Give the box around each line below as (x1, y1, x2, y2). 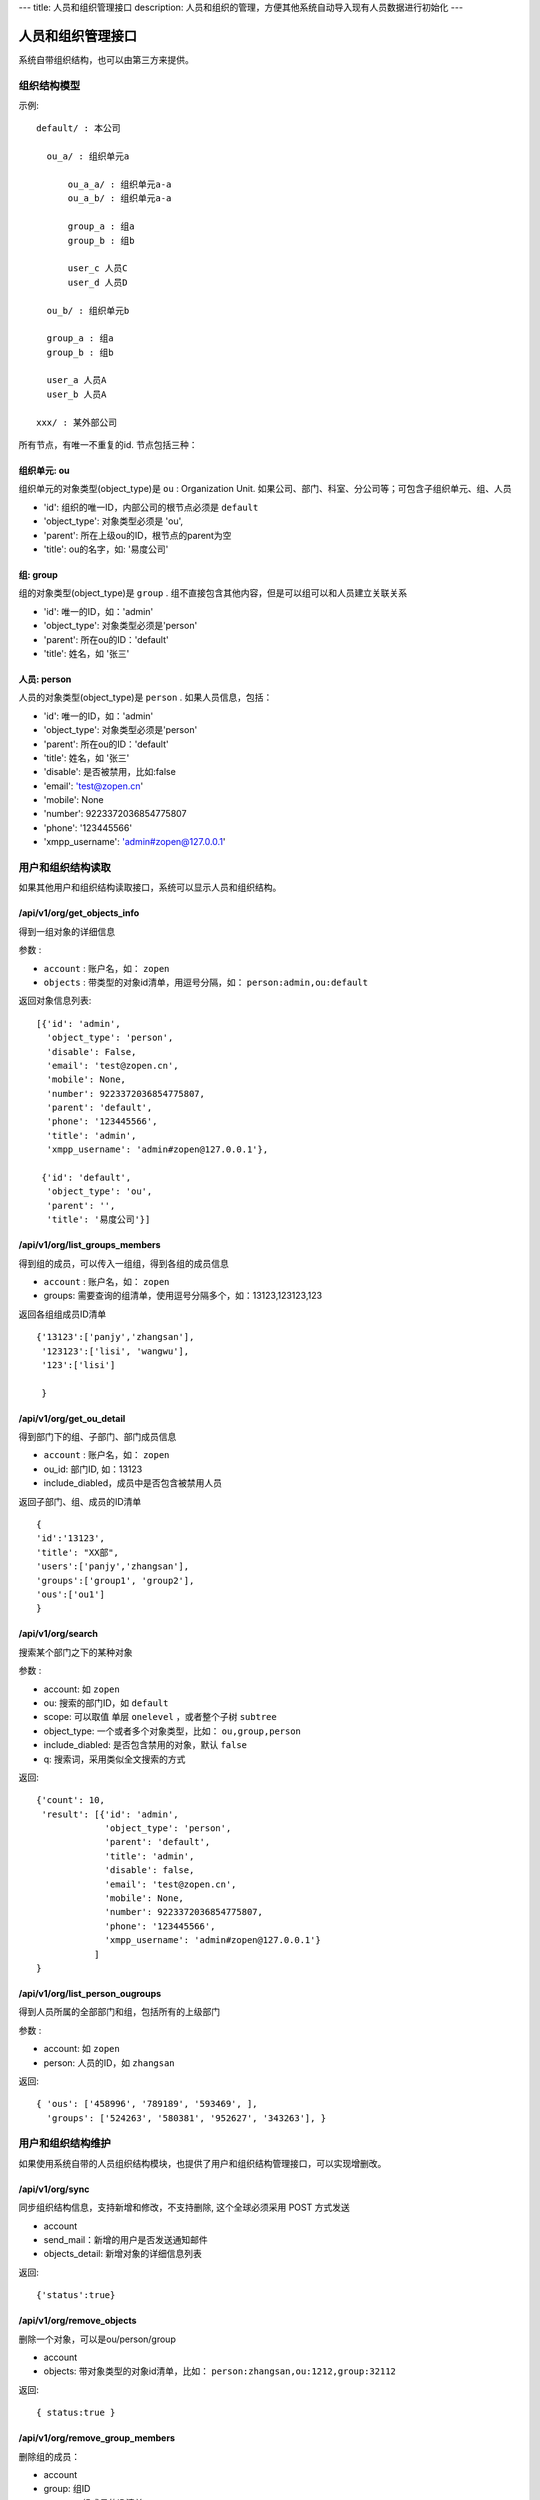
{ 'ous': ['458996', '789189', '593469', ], (36, 2098, 259, 2110)
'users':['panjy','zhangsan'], (36, 1561, 190, 1572)
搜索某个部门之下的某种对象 (18, 1646, 133, 1658)
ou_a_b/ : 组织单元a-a (67, 193, 172, 204)
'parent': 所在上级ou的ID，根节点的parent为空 (43, 529, 232, 541)
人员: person (18, 673, 72, 685)
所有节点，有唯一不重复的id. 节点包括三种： (18, 439, 198, 451)
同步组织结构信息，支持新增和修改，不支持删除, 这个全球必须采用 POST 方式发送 (18, 2201, 350, 2214)
